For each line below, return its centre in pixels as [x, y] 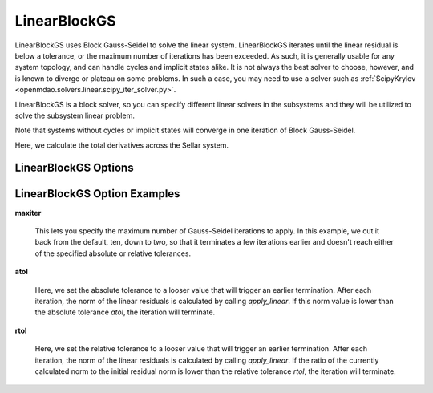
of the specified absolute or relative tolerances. [113, 253]
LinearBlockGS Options [74, 168]
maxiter [28, 213]
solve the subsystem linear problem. [75, 115]
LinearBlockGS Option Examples [97, 194]
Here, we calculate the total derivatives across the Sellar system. [121, 145]
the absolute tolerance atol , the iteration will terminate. [125, 312]
